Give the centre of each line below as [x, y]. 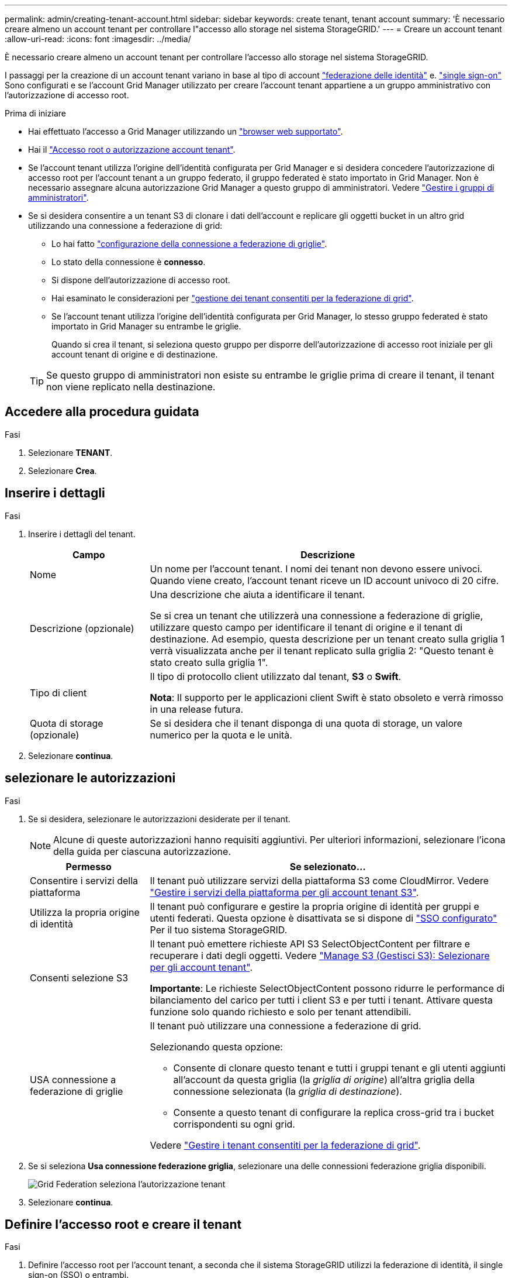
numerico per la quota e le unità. [221, 735]
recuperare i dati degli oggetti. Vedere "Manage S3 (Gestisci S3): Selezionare [320, 955]
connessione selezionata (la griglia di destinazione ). [288, 1091]
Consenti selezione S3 [79, 978]
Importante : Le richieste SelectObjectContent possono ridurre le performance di [327, 988]
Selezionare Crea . [63, 470]
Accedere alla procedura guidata [102, 412]
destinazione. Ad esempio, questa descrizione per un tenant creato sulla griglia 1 [327, 639]
